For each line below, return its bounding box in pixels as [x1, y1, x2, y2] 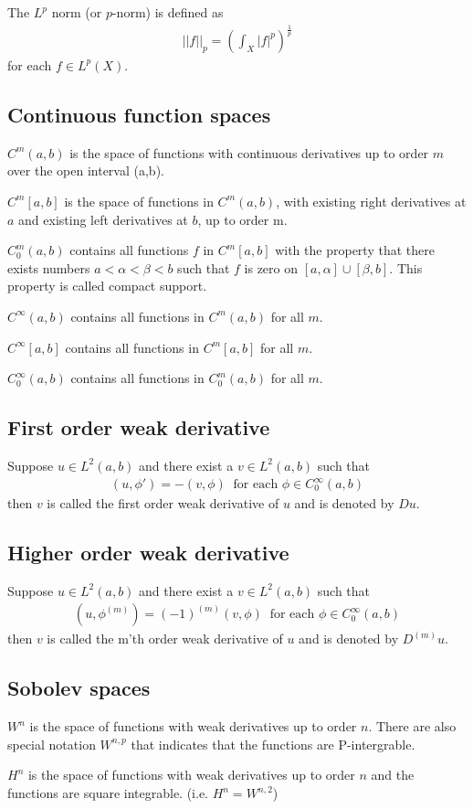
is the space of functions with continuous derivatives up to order [69, 143, 429, 162]
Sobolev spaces [7, 674, 151, 702]
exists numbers [7, 258, 90, 277]
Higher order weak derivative [7, 538, 289, 567]
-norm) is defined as [111, 3, 224, 21]
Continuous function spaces [7, 100, 271, 128]
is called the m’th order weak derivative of [47, 629, 283, 648]
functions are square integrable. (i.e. [7, 783, 209, 803]
